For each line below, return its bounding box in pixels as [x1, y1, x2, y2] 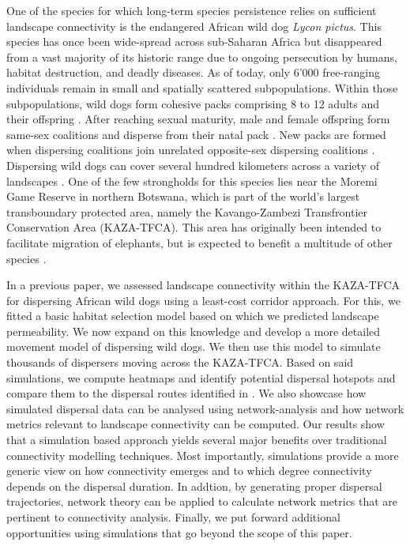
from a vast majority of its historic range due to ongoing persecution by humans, [6, 48, 397, 65]
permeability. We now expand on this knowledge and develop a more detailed [6, 322, 381, 339]
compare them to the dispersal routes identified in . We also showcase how [6, 385, 367, 401]
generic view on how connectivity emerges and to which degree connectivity [6, 462, 372, 479]
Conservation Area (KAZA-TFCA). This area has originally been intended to [6, 219, 382, 235]
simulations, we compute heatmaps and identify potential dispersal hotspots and [6, 369, 396, 386]
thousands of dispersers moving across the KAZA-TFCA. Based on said [6, 354, 354, 371]
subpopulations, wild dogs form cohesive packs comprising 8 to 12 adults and [6, 95, 379, 111]
